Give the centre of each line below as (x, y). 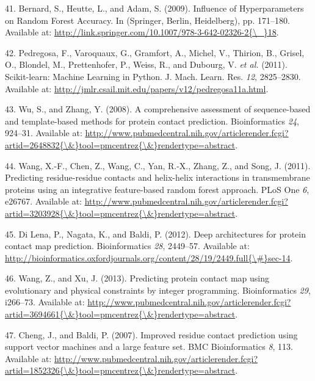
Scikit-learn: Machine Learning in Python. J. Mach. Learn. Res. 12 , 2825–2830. (153, 76)
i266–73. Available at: (45, 302)
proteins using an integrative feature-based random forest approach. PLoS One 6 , (157, 189)
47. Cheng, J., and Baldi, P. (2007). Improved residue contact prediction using (151, 334)
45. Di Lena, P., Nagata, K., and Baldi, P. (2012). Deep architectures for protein (155, 234)
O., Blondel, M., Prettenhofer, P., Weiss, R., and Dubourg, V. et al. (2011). (146, 64)
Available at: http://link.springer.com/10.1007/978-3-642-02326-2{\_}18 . (142, 32)
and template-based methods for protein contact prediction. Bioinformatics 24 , (152, 121)
